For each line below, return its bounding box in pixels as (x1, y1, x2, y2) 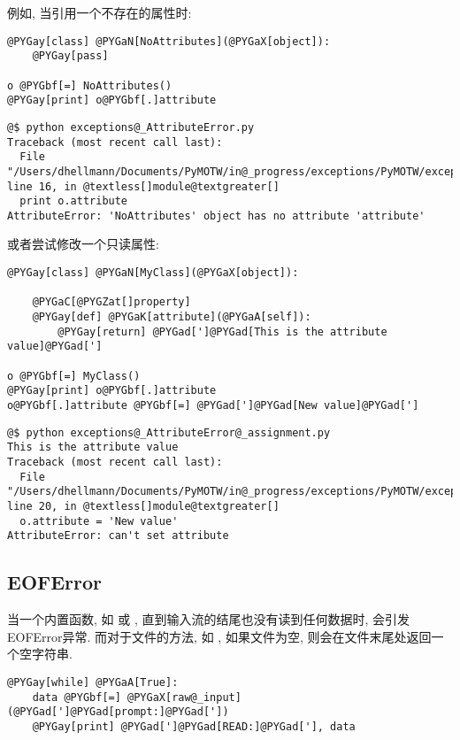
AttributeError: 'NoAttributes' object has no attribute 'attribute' (7, 209, 425, 222)
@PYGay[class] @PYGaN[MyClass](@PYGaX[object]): (7, 266, 299, 280)
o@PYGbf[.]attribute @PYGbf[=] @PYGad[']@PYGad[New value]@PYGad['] (7, 398, 419, 412)
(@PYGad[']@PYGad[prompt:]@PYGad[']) (7, 705, 229, 719)
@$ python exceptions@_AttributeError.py (7, 120, 255, 134)
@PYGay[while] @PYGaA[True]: (7, 675, 179, 689)
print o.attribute (19, 195, 128, 208)
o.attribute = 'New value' (19, 514, 179, 528)
